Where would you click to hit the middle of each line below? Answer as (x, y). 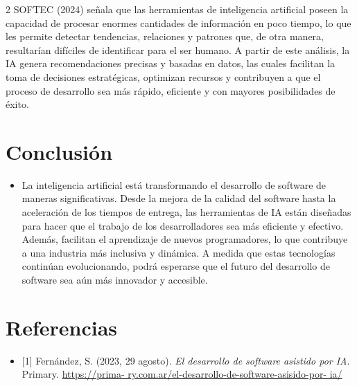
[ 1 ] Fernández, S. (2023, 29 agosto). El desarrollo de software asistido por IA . (186, 360)
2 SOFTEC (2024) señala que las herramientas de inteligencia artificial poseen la (177, 9)
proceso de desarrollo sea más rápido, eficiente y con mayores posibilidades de (171, 90)
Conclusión (59, 151)
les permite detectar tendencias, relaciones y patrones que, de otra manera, (165, 36)
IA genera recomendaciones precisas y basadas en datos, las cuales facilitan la (171, 63)
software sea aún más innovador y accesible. (115, 280)
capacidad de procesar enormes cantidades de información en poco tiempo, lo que (178, 22)
